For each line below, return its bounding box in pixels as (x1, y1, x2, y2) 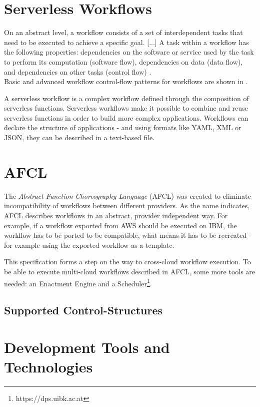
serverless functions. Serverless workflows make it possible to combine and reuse (4, 103, 248, 113)
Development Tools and (4, 336, 170, 357)
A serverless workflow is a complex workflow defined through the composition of (4, 93, 249, 103)
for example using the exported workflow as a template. (4, 239, 174, 250)
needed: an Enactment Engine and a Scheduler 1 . (4, 276, 152, 288)
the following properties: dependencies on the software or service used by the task (4, 47, 254, 57)
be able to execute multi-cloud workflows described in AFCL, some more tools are (4, 266, 255, 276)
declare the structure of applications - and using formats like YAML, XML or (4, 122, 241, 133)
